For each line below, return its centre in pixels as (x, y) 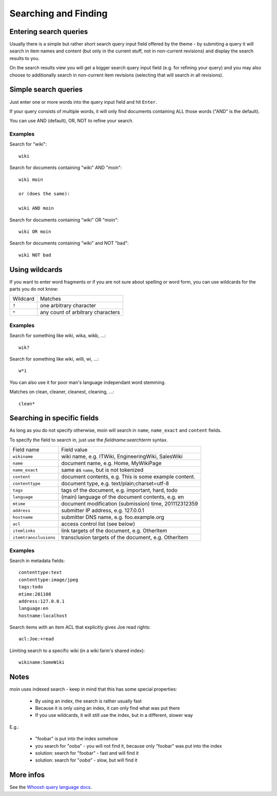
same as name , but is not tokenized (102, 470)
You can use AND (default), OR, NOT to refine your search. (72, 121)
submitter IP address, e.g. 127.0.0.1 (103, 510)
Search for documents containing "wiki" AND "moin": (66, 168)
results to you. (25, 58)
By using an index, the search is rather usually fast (88, 701)
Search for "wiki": (28, 144)
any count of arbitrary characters (80, 312)
